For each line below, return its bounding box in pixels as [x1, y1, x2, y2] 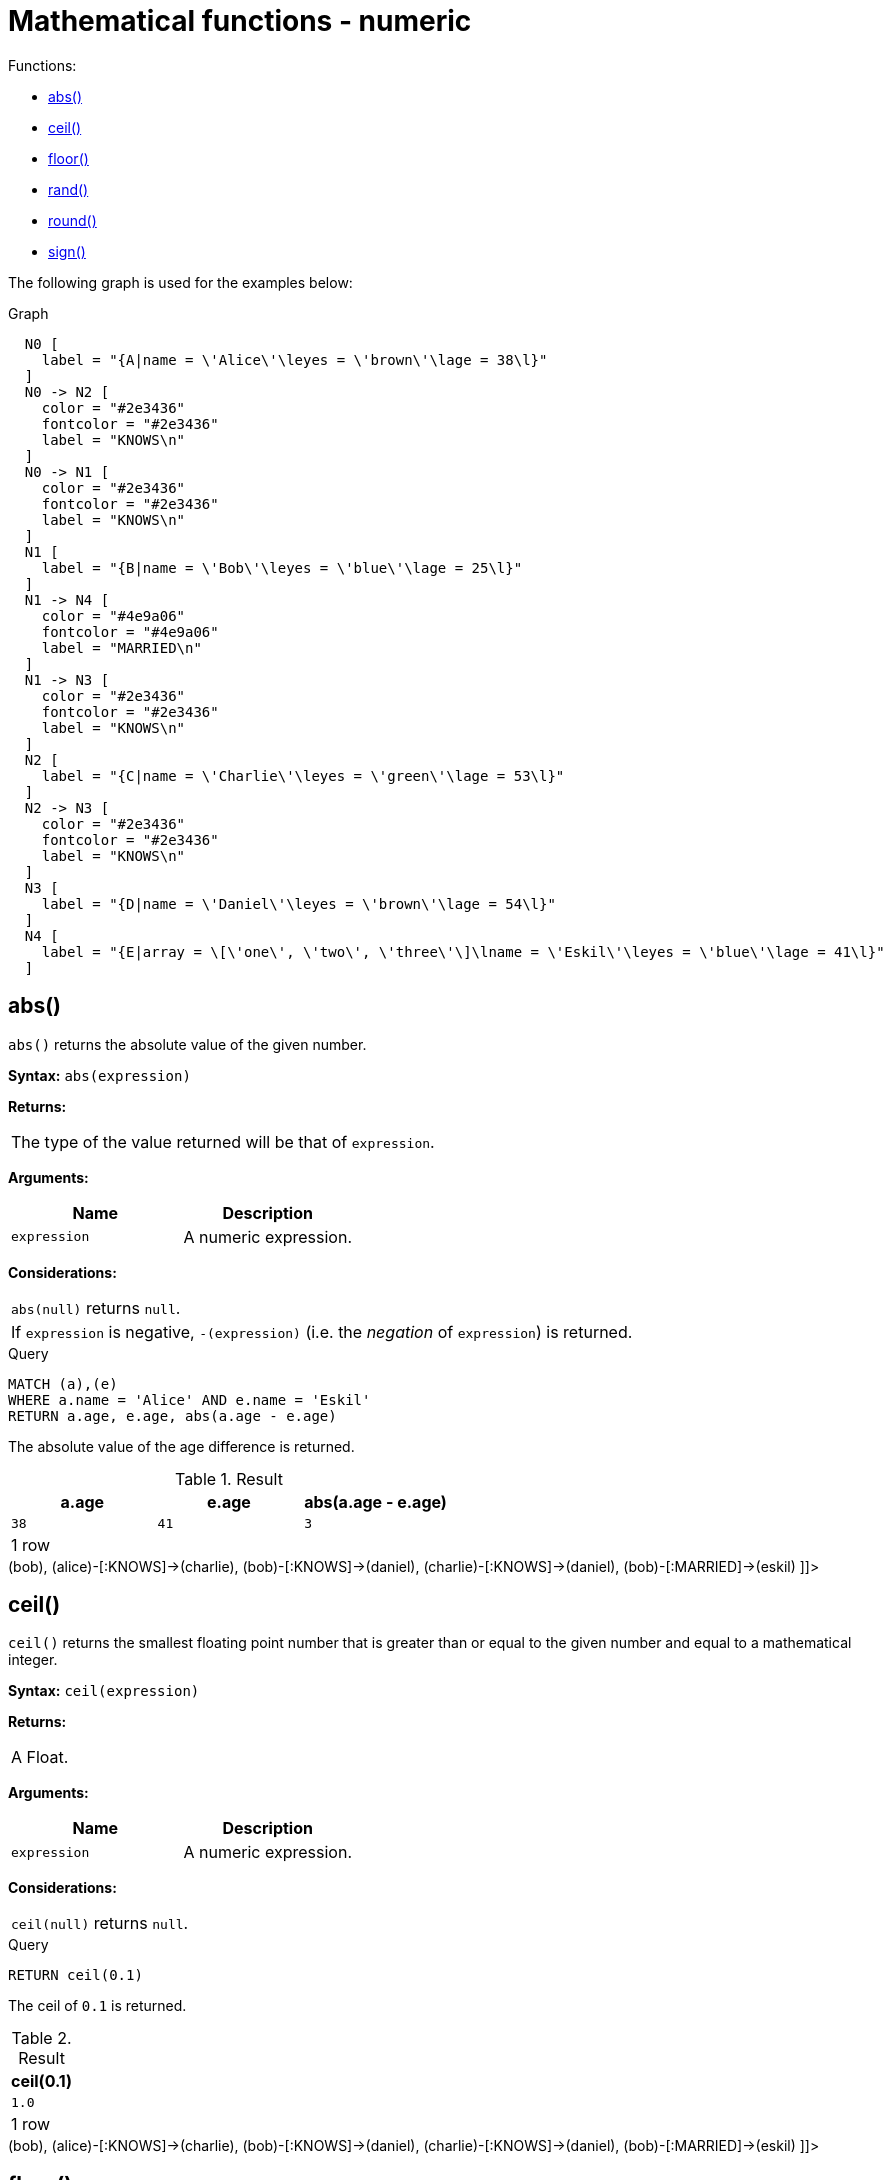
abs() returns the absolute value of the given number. [8, 1035, 367, 1053]
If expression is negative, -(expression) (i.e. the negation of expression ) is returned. [11, 1321, 633, 1342]
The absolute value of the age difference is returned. [8, 1437, 355, 1455]
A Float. [11, 1747, 69, 1768]
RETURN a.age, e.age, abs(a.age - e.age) [8, 1407, 337, 1424]
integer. [8, 1651, 58, 1669]
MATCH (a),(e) [8, 1375, 118, 1392]
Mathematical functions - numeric [8, 4, 472, 38]
